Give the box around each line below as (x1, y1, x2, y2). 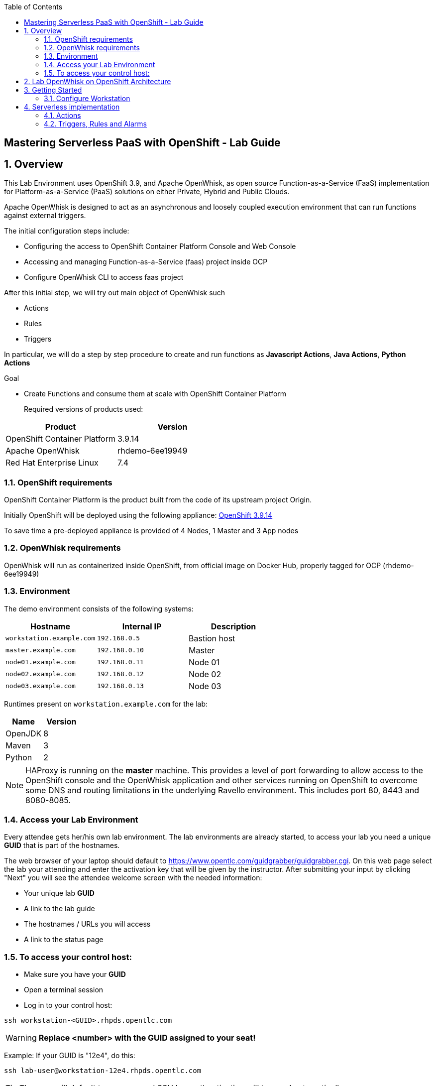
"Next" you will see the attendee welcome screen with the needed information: (4, 873, 262, 882)
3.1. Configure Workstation (44, 94, 130, 103)
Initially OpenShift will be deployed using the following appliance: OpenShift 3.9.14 (4, 511, 273, 520)
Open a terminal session (24, 985, 104, 994)
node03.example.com (5, 682, 76, 690)
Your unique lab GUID (24, 889, 95, 898)
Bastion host (189, 633, 235, 643)
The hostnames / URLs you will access (24, 920, 151, 929)
